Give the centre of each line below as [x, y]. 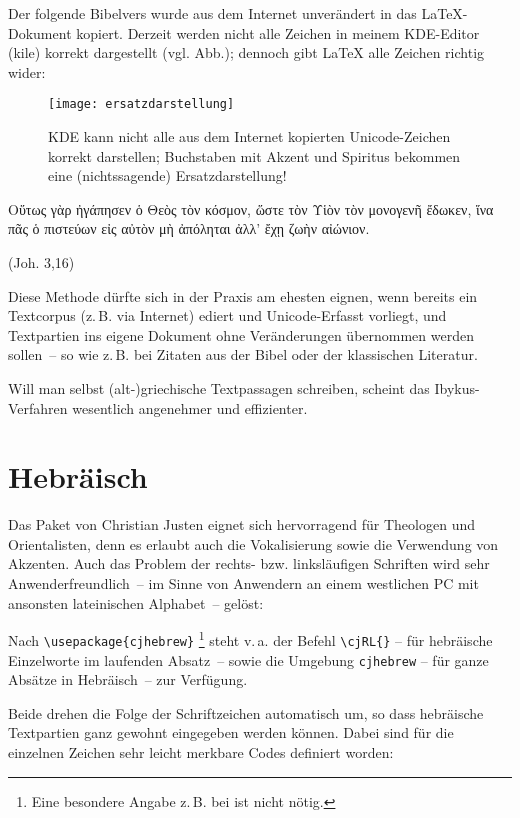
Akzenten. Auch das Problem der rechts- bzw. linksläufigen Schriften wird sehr [249, 563]
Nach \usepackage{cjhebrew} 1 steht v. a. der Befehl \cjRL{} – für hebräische [250, 638]
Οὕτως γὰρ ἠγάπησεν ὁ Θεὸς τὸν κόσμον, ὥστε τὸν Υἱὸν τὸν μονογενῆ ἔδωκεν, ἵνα [251, 208]
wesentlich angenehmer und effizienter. [190, 407]
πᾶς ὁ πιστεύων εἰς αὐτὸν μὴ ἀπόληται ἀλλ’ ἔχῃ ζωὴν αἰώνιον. [189, 228]
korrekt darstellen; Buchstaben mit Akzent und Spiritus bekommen [254, 155]
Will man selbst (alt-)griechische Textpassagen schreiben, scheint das [219, 387]
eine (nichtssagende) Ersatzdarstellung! [167, 175]
